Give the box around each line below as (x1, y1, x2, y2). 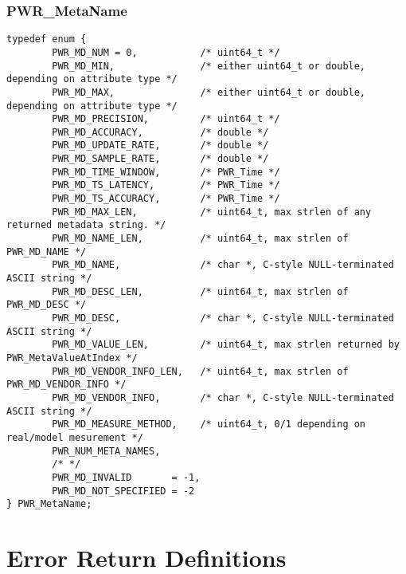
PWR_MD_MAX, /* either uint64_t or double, (52, 86, 366, 98)
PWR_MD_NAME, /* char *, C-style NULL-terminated (52, 259, 394, 271)
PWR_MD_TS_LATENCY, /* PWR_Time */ (52, 179, 280, 191)
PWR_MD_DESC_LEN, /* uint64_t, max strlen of (52, 285, 349, 297)
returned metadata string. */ (6, 219, 166, 231)
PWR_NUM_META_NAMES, (52, 445, 161, 457)
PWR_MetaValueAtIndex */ (6, 352, 138, 364)
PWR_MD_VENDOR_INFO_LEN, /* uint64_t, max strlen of (52, 365, 349, 377)
